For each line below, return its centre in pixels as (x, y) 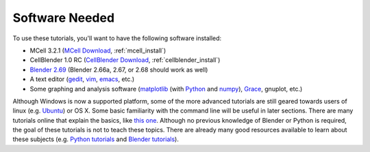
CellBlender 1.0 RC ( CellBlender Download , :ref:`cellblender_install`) (125, 60)
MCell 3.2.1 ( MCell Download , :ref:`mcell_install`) (98, 50)
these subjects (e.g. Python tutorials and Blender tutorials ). (96, 139)
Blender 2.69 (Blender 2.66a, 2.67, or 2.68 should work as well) (119, 70)
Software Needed (64, 18)
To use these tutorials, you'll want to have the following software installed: (117, 38)
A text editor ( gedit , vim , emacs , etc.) (82, 79)
